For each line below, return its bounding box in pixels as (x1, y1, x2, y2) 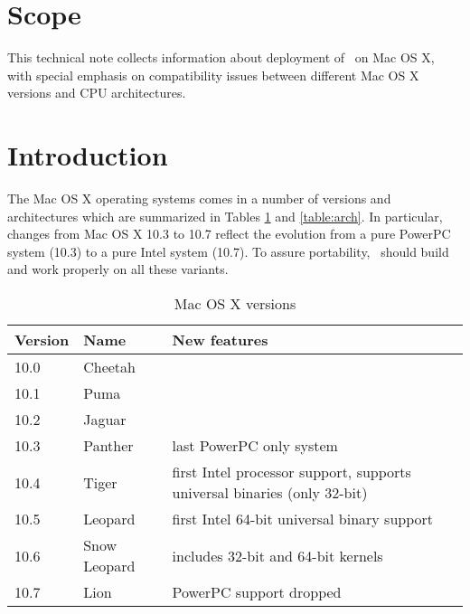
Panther (83, 435, 134, 456)
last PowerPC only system (172, 435, 338, 456)
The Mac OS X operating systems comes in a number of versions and (7, 189, 391, 208)
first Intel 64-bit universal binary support (172, 508, 434, 529)
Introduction (7, 137, 168, 174)
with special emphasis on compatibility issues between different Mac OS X (7, 65, 419, 84)
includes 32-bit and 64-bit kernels (172, 544, 383, 566)
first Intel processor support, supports (172, 461, 411, 482)
